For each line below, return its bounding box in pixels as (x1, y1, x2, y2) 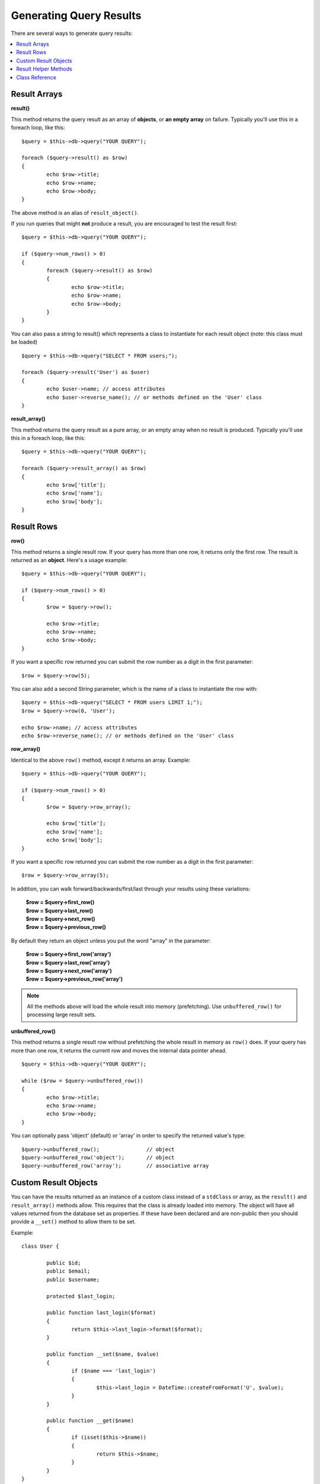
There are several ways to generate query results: (11, 30, 133, 37)
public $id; (46, 1259, 81, 1266)
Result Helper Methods (16, 65, 72, 72)
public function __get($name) (46, 1418, 135, 1424)
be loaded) (11, 338, 38, 345)
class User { (21, 1243, 59, 1250)
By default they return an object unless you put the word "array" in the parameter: (11, 937, 211, 944)
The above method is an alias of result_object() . (11, 209, 139, 216)
